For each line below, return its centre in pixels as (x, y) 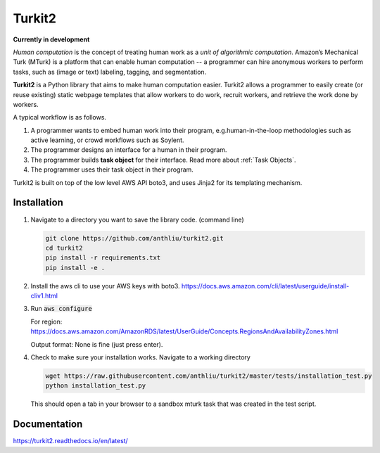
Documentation (48, 425)
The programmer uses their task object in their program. (112, 170)
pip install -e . (75, 268)
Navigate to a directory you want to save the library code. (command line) (137, 219)
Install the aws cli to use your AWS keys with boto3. (105, 286)
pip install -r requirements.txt (103, 258)
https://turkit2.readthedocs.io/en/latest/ (70, 441)
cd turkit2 (64, 248)
